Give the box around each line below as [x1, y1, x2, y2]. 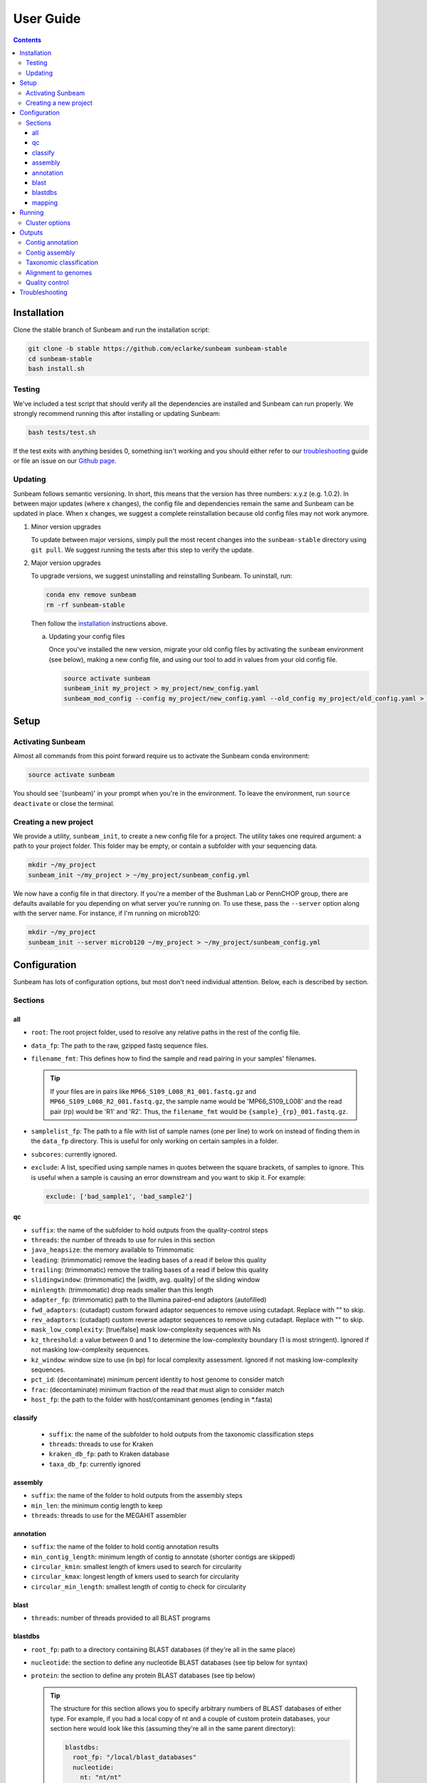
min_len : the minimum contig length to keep [31, 1501, 163, 1510]
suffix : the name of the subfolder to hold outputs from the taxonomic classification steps [48, 1430, 315, 1439]
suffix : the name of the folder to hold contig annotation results [31, 1543, 219, 1551]
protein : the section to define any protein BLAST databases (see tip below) [31, 1671, 255, 1680]
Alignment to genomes [26, 268, 93, 277]
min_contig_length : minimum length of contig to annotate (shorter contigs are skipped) [31, 1552, 295, 1561]
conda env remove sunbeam [46, 591, 137, 599]
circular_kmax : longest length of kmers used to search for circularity [31, 1573, 240, 1581]
